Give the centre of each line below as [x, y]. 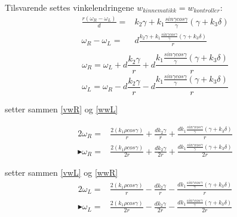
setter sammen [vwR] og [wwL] [61, 109]
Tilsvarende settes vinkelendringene [70, 7]
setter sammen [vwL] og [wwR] [61, 172]
